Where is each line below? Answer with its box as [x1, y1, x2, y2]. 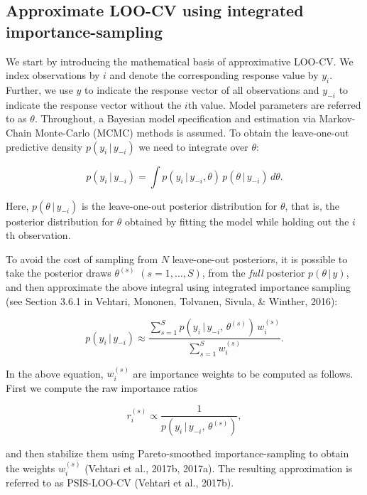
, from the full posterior [202, 265, 305, 280]
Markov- [319, 111, 356, 126]
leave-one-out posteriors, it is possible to [172, 251, 348, 266]
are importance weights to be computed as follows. [133, 366, 354, 380]
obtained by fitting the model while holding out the [124, 213, 349, 228]
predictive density [6, 139, 83, 154]
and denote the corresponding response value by [109, 68, 319, 82]
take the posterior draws [6, 265, 111, 280]
